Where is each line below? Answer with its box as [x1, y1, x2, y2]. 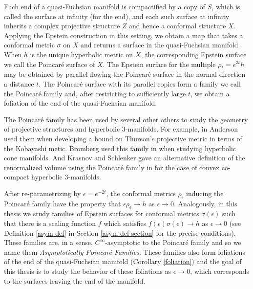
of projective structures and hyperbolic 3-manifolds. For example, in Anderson [4, 124, 238, 134]
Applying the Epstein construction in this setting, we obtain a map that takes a [4, 30, 243, 40]
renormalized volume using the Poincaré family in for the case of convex [4, 162, 220, 172]
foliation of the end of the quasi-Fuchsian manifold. [4, 98, 157, 108]
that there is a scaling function [4, 218, 96, 228]
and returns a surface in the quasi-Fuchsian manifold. [80, 40, 240, 50]
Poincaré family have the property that [4, 198, 121, 208]
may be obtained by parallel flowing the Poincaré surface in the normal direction [4, 69, 246, 79]
